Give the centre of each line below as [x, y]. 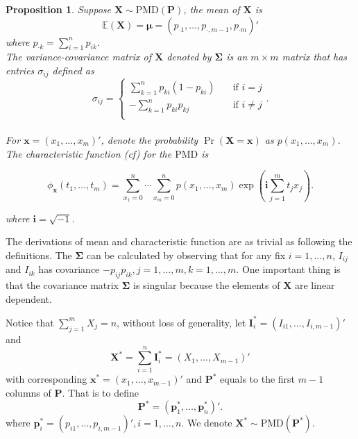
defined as [73, 70]
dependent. [29, 298]
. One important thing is [288, 269]
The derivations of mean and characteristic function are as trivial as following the [179, 241]
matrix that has [315, 57]
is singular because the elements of [206, 285]
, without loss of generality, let [181, 322]
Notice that [30, 322]
